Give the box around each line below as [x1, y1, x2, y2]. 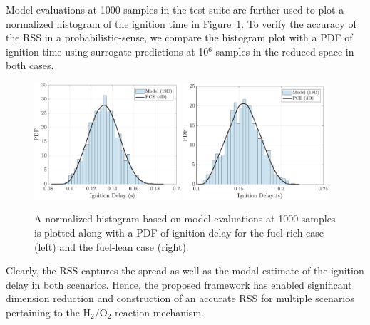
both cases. [6, 58, 54, 73]
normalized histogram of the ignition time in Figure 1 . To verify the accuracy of [6, 16, 356, 31]
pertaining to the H [6, 304, 91, 319]
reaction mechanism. [115, 304, 204, 319]
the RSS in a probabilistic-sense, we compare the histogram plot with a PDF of [6, 30, 353, 45]
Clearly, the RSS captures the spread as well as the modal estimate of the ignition [6, 263, 364, 278]
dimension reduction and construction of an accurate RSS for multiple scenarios [6, 291, 354, 306]
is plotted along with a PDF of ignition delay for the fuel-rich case [34, 225, 324, 239]
